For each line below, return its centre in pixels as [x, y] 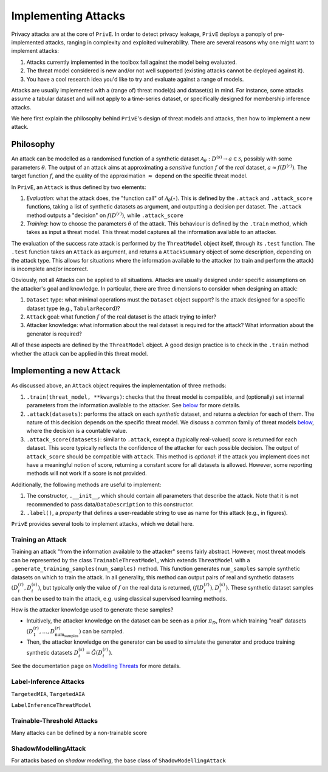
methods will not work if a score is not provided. [87, 474]
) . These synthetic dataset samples [270, 587]
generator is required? [54, 334]
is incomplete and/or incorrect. [50, 269]
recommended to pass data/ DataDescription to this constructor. [110, 504]
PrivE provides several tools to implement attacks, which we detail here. [103, 524]
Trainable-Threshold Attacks [55, 720]
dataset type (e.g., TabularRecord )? [73, 308]
